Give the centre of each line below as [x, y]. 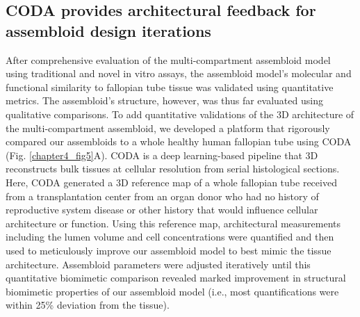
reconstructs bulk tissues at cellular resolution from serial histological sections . [173, 169]
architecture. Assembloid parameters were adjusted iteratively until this [158, 264]
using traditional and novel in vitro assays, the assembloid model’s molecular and [179, 73]
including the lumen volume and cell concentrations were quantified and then [170, 237]
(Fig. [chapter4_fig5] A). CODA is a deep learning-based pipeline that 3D [162, 155]
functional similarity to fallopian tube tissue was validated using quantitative [170, 87]
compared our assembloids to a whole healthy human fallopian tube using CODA [179, 141]
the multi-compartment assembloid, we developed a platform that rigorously [168, 128]
